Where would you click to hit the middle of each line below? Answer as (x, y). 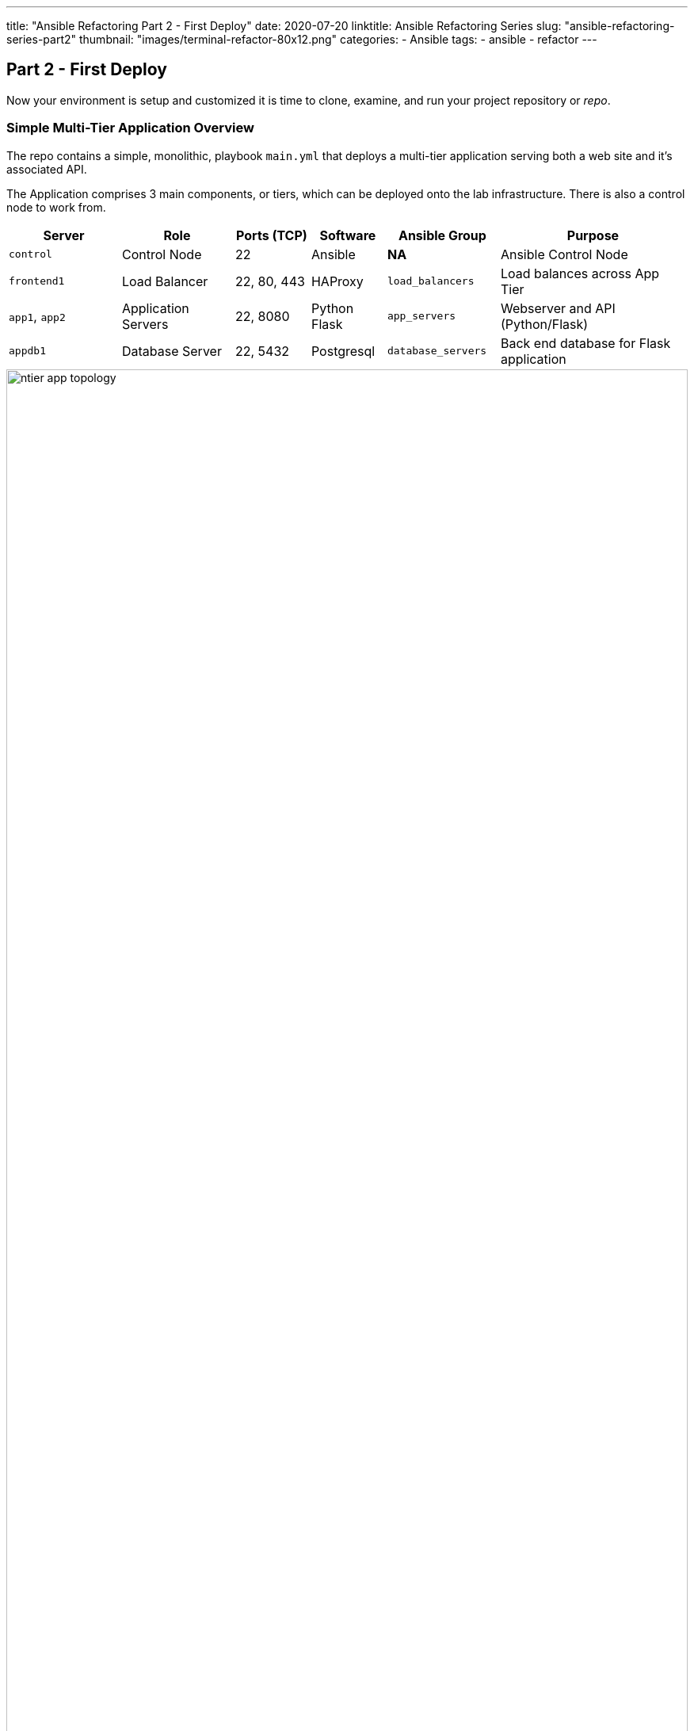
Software (348, 235)
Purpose (593, 235)
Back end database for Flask (585, 343)
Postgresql (343, 351)
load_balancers (431, 281)
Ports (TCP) (272, 235)
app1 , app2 (37, 316)
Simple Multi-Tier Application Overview (130, 128)
